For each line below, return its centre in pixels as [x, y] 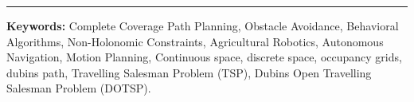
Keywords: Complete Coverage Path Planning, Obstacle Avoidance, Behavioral [203, 25]
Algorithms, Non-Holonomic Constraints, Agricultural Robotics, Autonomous [195, 41]
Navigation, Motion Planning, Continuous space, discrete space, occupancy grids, [204, 57]
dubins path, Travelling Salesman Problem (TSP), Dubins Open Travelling [189, 72]
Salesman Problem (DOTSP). [79, 88]
